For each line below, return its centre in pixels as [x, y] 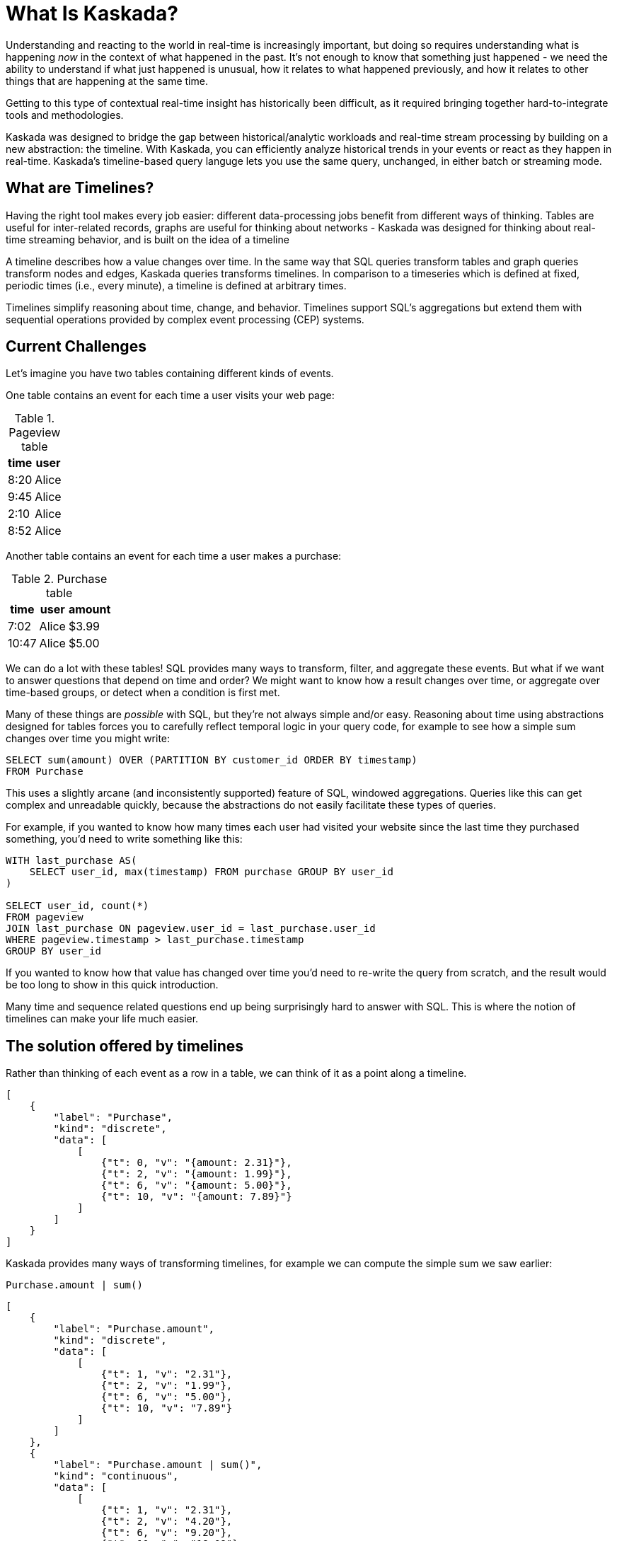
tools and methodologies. [65, 115]
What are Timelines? [80, 188]
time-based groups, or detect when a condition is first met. [143, 693]
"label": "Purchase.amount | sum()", [158, 1465]
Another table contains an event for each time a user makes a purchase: [174, 556]
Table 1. [35, 419]
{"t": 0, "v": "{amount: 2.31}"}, [196, 1163]
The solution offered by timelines [125, 1046]
